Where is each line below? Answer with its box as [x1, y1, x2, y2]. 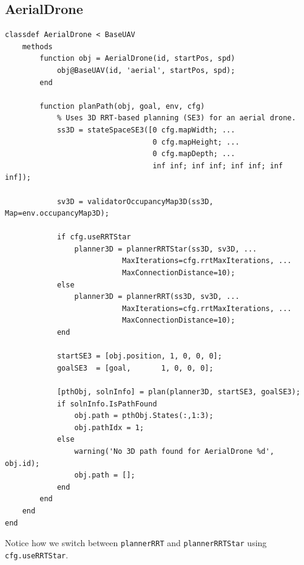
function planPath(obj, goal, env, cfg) [39, 101, 205, 111]
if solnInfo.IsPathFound [56, 399, 157, 408]
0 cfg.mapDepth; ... [152, 149, 235, 159]
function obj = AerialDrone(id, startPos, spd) [39, 54, 235, 63]
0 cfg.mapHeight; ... [152, 137, 240, 146]
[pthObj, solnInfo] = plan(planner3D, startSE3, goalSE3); [56, 388, 300, 397]
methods [22, 42, 53, 51]
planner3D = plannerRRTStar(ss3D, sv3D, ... [74, 244, 257, 253]
